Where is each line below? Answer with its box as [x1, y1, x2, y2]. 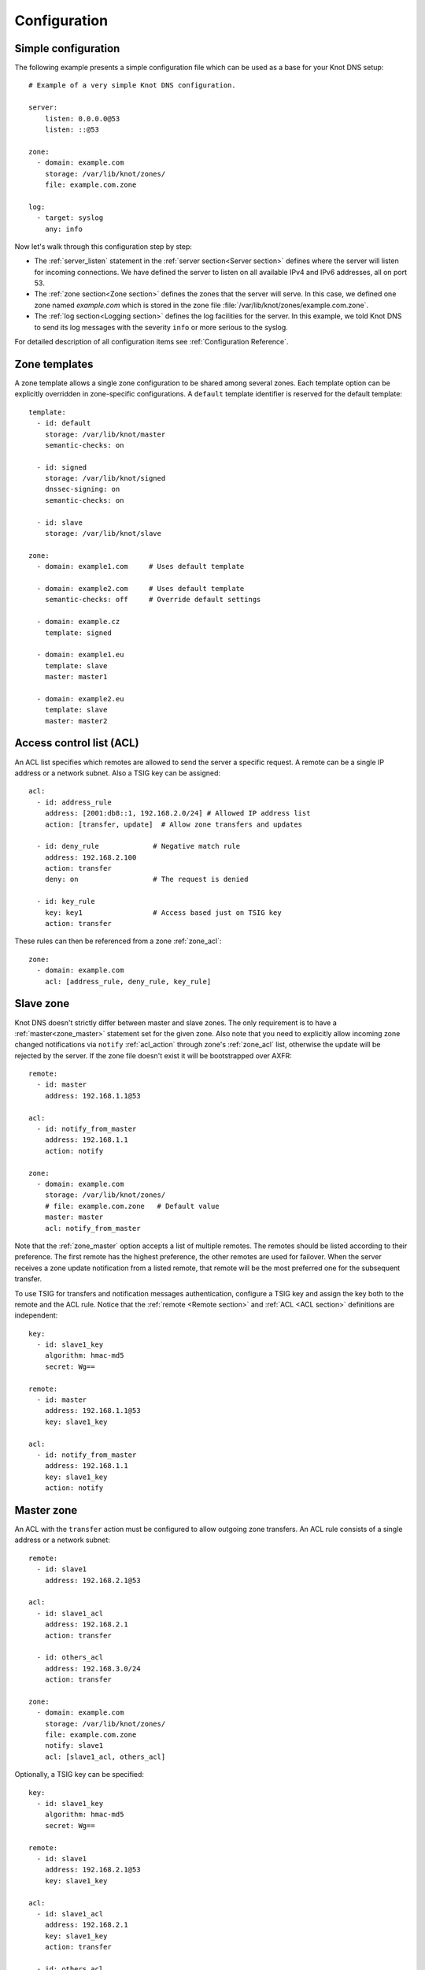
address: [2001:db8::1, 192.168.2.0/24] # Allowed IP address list [44, 808, 311, 818]
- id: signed [36, 463, 87, 472]
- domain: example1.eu [36, 650, 124, 660]
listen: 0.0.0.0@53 [44, 114, 120, 123]
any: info [44, 225, 83, 233]
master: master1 [44, 672, 108, 682]
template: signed [44, 628, 112, 637]
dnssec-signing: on [44, 485, 120, 494]
